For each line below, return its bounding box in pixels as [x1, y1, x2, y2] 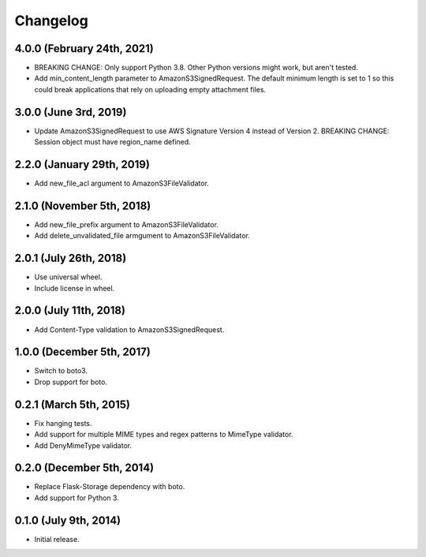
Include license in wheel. [34, 283, 115, 293]
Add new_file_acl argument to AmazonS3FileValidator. [34, 178, 209, 189]
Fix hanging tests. [34, 418, 92, 428]
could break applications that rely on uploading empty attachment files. [34, 84, 267, 94]
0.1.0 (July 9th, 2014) [14, 514, 121, 527]
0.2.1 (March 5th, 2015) [14, 398, 130, 411]
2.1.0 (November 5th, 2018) [14, 199, 151, 212]
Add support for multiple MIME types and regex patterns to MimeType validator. [34, 430, 293, 439]
